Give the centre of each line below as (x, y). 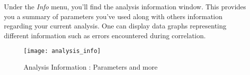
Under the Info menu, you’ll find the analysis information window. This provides (125, 6)
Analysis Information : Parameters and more (91, 67)
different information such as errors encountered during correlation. (105, 35)
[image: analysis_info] (62, 51)
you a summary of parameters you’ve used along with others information (113, 16)
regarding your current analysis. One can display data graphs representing (115, 26)
